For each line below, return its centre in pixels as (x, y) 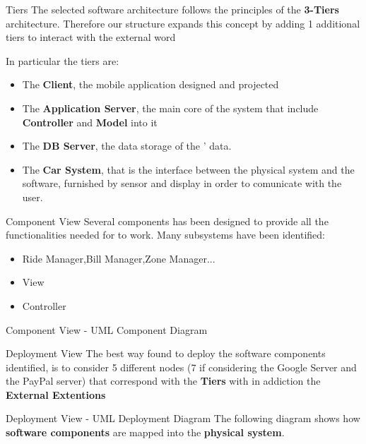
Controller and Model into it (90, 122)
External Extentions (56, 394)
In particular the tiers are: (63, 60)
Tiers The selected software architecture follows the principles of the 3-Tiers (172, 9)
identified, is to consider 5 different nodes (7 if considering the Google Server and (181, 367)
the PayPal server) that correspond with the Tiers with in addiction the (163, 381)
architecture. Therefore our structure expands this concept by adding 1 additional (183, 23)
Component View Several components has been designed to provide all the (167, 221)
